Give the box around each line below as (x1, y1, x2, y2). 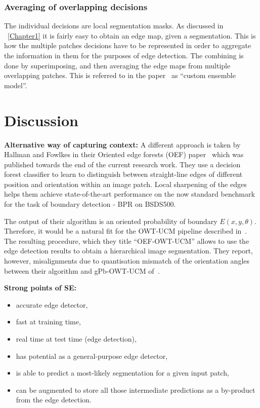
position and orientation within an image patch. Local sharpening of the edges (4, 178, 247, 189)
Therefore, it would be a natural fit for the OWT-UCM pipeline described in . (4, 226, 247, 236)
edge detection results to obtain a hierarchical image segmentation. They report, (4, 245, 253, 256)
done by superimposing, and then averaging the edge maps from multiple (4, 60, 231, 70)
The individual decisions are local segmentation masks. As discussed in (4, 20, 224, 31)
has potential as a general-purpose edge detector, (16, 350, 168, 361)
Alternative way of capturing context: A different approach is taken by (4, 139, 241, 150)
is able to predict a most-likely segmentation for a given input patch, (16, 367, 229, 378)
